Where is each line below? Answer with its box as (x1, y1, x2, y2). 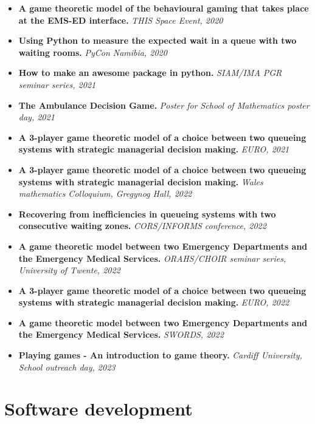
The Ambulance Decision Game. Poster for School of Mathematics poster (18, 98, 310, 111)
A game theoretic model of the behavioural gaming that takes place (18, 2, 309, 14)
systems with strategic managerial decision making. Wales (18, 175, 263, 188)
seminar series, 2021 (18, 78, 96, 91)
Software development (4, 396, 193, 421)
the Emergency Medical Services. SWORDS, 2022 (18, 328, 224, 341)
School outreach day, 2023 (18, 360, 116, 373)
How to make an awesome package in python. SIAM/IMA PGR (18, 66, 282, 79)
